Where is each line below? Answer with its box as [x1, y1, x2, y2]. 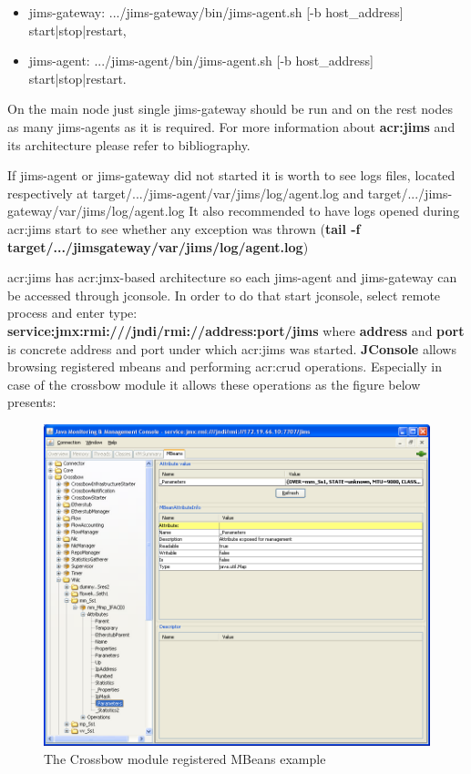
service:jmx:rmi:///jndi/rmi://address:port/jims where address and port [7, 321, 465, 340]
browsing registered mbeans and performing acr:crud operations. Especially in [7, 357, 442, 376]
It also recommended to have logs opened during [189, 201, 460, 220]
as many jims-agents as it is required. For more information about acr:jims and [7, 117, 456, 136]
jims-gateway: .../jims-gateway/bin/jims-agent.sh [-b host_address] [28, 3, 404, 21]
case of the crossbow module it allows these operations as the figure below [7, 374, 421, 393]
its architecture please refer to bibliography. [7, 135, 251, 154]
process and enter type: [7, 303, 138, 322]
